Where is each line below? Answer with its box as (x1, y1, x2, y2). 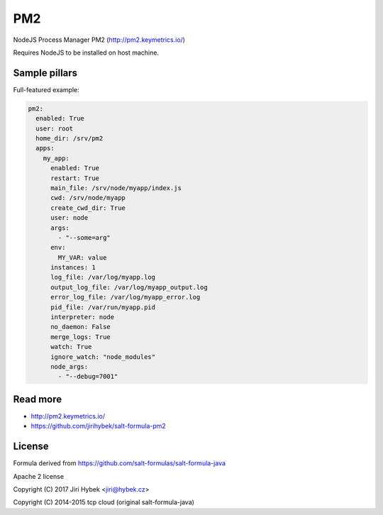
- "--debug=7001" (57, 372, 118, 381)
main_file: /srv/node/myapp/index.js (50, 184, 182, 192)
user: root (35, 124, 74, 133)
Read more (13, 393, 62, 405)
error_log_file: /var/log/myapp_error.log (50, 293, 201, 301)
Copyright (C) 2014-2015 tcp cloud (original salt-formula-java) (13, 498, 195, 506)
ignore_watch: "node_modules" (50, 353, 156, 361)
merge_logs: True (50, 333, 111, 340)
